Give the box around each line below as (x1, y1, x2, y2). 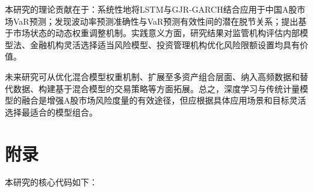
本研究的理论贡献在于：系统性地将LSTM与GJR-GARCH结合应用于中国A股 (5, 3, 297, 15)
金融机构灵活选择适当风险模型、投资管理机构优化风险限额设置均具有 (29, 38, 300, 51)
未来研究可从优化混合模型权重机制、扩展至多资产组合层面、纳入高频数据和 (5, 70, 300, 82)
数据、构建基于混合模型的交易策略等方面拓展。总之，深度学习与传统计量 (13, 82, 300, 94)
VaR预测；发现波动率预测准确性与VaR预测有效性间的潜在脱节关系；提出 (13, 14, 299, 27)
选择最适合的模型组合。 (5, 105, 98, 118)
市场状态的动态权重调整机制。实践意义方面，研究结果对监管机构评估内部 (13, 26, 300, 39)
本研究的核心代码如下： (5, 176, 98, 188)
